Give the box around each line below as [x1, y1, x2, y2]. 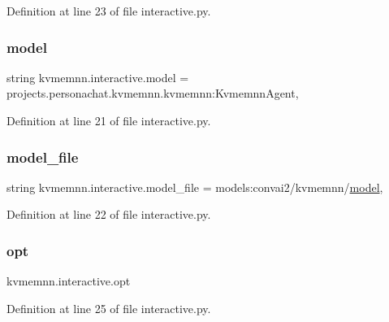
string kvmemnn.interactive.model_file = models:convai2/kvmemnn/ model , [6, 178, 383, 195]
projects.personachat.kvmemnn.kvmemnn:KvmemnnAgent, [6, 85, 299, 102]
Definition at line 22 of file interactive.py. [6, 206, 211, 223]
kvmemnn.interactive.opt [6, 272, 131, 289]
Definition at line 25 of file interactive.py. [6, 299, 211, 316]
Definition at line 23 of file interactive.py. [6, 2, 211, 19]
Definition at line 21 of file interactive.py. [6, 112, 211, 128]
